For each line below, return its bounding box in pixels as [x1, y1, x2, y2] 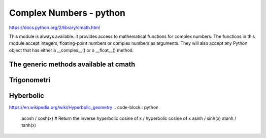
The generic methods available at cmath [9, 60, 135, 68]
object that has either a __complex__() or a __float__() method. [9, 47, 134, 53]
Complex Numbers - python [9, 7, 126, 18]
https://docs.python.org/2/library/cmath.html [9, 25, 100, 30]
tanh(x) [21, 122, 36, 128]
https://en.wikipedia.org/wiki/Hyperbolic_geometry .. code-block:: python [9, 104, 159, 110]
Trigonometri [9, 76, 50, 84]
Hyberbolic [9, 91, 44, 100]
